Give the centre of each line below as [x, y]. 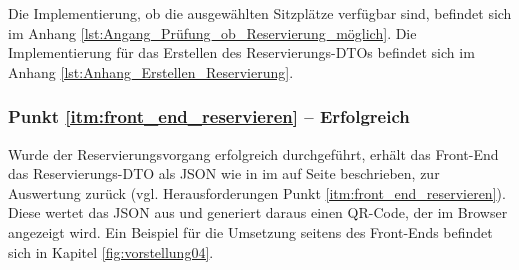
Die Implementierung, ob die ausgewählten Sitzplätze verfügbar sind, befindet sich [260, 13]
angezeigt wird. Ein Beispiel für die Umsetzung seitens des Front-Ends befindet [250, 231]
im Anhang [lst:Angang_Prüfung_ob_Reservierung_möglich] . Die [212, 32]
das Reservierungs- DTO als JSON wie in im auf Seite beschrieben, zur [224, 173]
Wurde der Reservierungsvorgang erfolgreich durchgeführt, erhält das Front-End [253, 153]
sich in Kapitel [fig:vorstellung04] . [111, 251]
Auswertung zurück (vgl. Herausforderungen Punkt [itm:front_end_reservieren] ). [257, 192]
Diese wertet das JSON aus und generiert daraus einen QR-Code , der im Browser [258, 212]
